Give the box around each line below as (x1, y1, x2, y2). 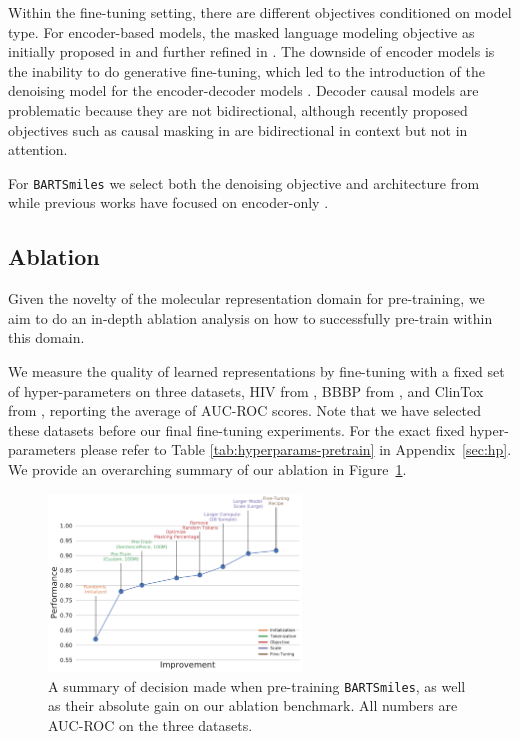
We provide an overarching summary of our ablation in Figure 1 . (8, 458, 407, 479)
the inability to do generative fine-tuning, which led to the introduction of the (8, 60, 485, 81)
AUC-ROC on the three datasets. (48, 715, 253, 735)
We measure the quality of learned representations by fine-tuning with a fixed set (8, 360, 505, 381)
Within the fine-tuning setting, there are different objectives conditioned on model (8, 2, 512, 22)
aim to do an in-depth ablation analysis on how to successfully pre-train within (8, 307, 493, 328)
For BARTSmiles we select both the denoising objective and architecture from (8, 172, 480, 193)
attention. (8, 139, 68, 160)
